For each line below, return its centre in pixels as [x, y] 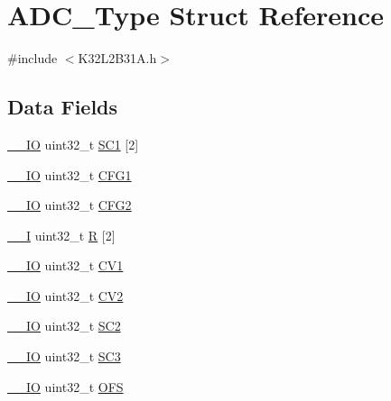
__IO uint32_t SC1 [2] [73, 144]
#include [33, 58]
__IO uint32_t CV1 [65, 265]
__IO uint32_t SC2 [64, 326]
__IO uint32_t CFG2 [70, 205]
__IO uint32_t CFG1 [70, 174]
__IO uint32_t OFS [65, 386]
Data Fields [63, 107]
